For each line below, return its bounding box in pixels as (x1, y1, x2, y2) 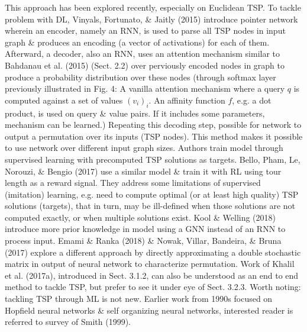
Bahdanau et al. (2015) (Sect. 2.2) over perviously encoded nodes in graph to (5, 59, 285, 71)
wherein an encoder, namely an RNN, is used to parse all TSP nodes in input (5, 24, 286, 37)
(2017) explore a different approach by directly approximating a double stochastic (5, 246, 301, 258)
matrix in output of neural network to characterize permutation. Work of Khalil (5, 257, 295, 270)
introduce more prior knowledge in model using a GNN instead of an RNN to (5, 223, 286, 235)
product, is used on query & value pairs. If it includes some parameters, (5, 107, 265, 119)
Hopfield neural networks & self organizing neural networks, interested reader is (5, 304, 293, 316)
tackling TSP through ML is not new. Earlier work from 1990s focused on (5, 292, 273, 305)
